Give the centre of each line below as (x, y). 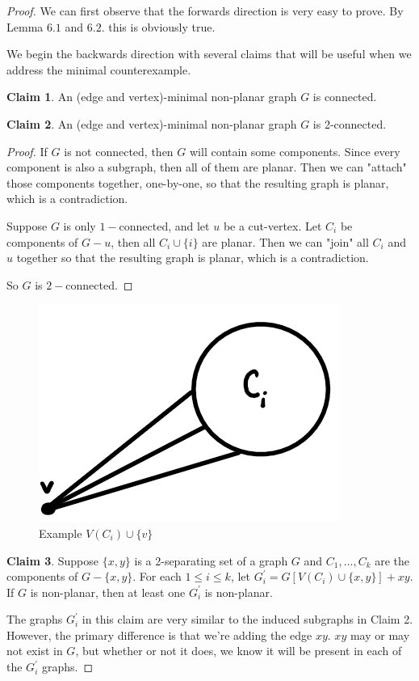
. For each (157, 576)
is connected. (345, 97)
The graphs (35, 619)
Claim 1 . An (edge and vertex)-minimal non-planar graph (152, 97)
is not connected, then (119, 151)
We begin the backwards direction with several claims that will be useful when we (209, 54)
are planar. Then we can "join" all (285, 241)
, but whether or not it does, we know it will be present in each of (239, 651)
